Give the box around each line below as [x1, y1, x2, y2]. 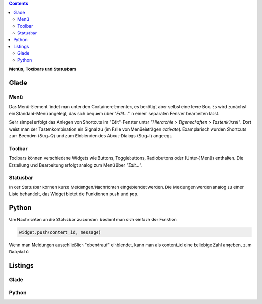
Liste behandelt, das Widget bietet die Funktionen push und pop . [9, 191, 139, 197]
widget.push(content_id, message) [19, 230, 101, 235]
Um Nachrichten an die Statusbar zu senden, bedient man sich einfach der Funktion [9, 217, 177, 222]
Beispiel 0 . [9, 249, 30, 254]
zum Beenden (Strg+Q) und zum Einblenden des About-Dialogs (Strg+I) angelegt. [9, 133, 172, 139]
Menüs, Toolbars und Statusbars [9, 66, 77, 72]
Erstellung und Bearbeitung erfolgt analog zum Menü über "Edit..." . [9, 162, 143, 168]
